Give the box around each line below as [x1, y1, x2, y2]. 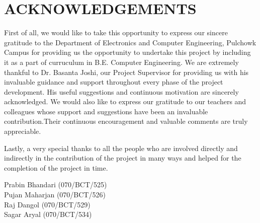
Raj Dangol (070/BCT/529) [4, 199, 91, 209]
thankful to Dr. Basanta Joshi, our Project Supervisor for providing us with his [4, 66, 249, 77]
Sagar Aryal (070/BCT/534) [4, 209, 92, 219]
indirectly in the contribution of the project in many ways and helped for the [4, 153, 241, 163]
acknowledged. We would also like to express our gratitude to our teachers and [4, 96, 246, 107]
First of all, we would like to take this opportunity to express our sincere [4, 27, 228, 38]
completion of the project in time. [4, 162, 108, 173]
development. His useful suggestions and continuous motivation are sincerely [4, 86, 239, 97]
